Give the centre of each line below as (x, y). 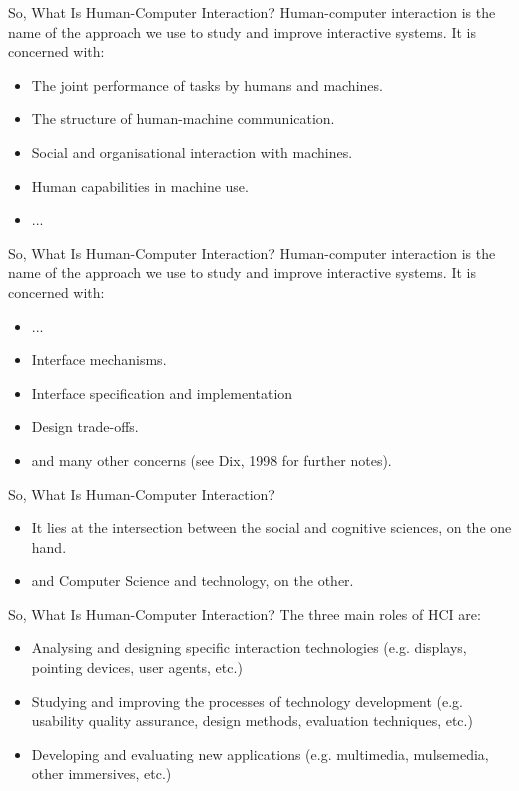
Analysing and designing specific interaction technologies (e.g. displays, (249, 647)
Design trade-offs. (85, 426)
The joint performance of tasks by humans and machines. (207, 84)
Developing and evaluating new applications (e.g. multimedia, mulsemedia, (260, 753)
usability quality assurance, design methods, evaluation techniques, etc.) (252, 720)
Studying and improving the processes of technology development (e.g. (247, 700)
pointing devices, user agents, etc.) (137, 667)
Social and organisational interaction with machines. (192, 151)
